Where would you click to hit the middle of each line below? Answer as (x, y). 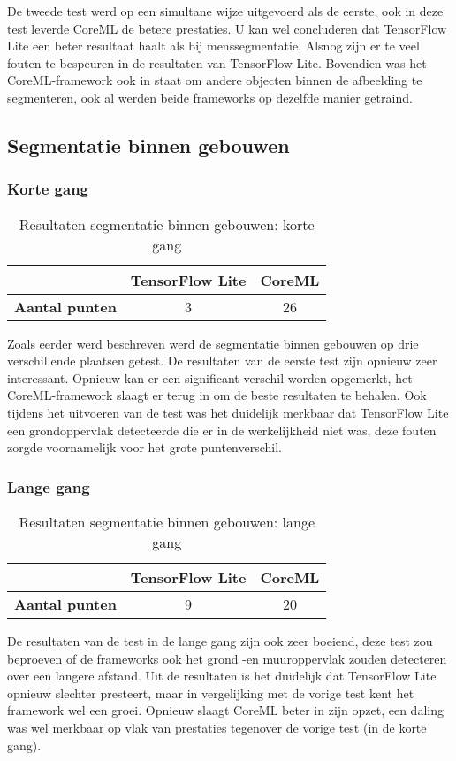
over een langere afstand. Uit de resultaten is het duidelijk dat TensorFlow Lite (222, 676)
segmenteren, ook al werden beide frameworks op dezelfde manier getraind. (210, 97)
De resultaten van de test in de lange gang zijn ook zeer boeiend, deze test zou (220, 640)
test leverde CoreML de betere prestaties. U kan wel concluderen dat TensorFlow (227, 28)
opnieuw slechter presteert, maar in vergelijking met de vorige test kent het (211, 692)
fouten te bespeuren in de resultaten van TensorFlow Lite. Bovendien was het (217, 62)
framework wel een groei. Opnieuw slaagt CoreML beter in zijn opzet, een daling (225, 710)
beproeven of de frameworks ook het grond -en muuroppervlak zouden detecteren (227, 658)
